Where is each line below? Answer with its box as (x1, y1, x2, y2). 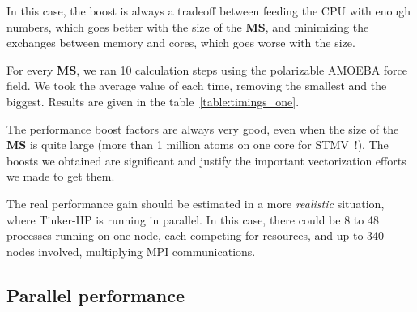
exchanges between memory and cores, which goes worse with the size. (6, 34, 355, 51)
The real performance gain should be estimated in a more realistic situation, (6, 194, 385, 212)
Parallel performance (6, 282, 185, 307)
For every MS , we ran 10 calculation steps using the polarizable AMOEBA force (6, 61, 408, 78)
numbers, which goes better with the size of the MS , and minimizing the (6, 18, 369, 35)
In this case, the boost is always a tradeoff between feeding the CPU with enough (6, 2, 411, 19)
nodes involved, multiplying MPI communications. (6, 242, 256, 259)
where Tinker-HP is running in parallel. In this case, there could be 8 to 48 (6, 211, 379, 228)
